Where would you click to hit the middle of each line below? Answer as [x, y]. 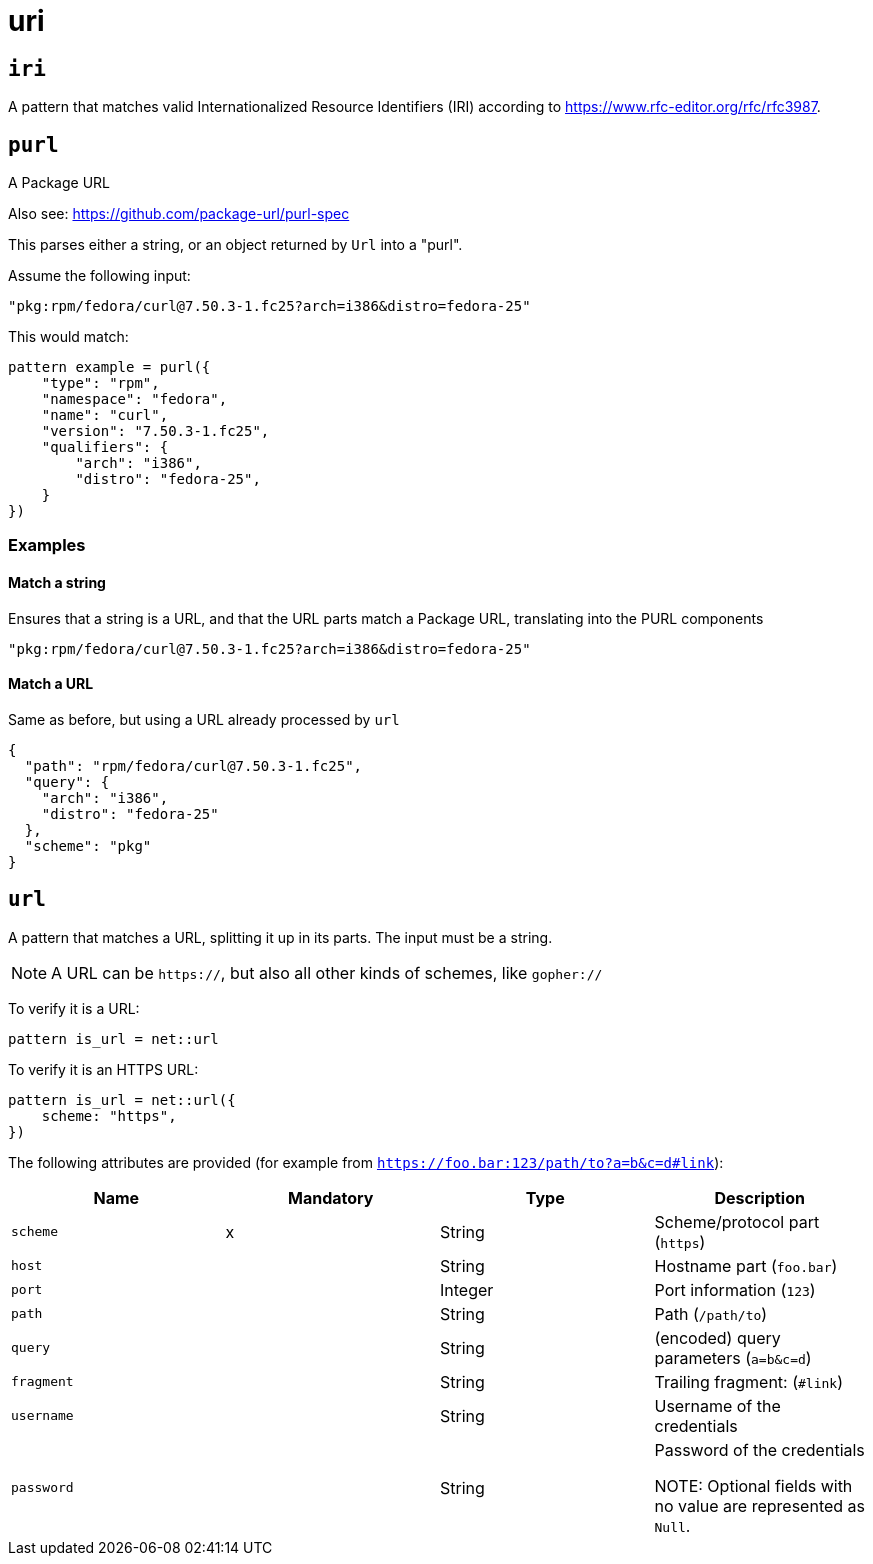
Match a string [57, 582]
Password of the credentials [759, 1449]
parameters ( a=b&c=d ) [733, 1357]
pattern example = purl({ [109, 367]
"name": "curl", [105, 415]
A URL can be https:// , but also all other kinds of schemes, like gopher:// [327, 972]
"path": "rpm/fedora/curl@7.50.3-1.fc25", [193, 765]
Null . [672, 1525]
